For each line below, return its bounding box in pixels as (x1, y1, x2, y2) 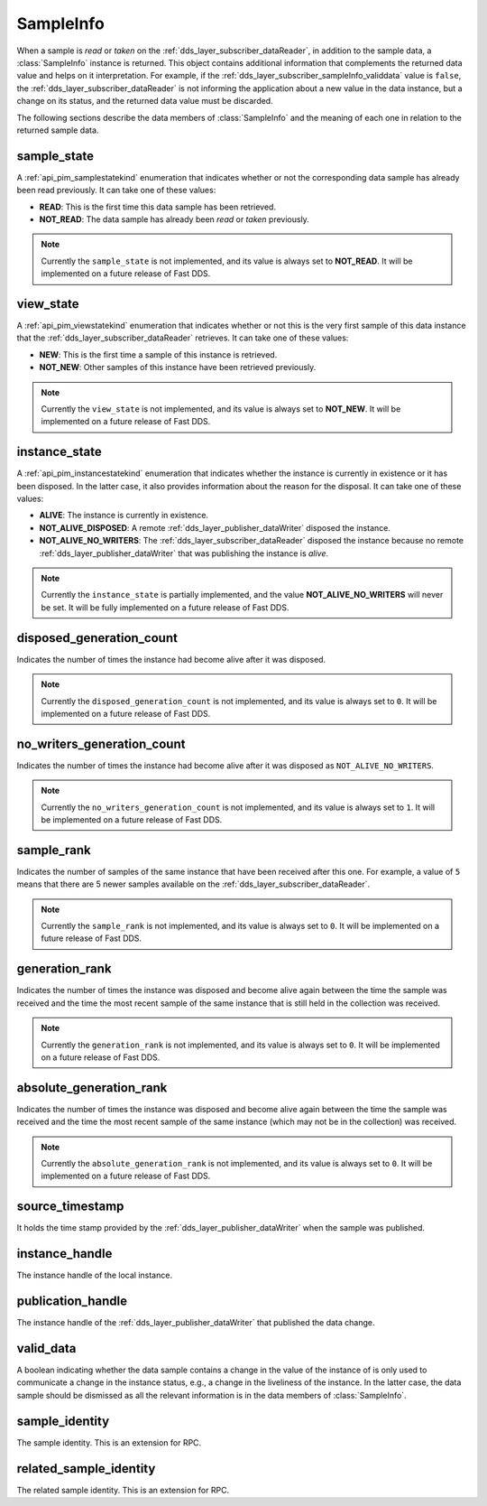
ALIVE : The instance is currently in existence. (39, 510, 209, 521)
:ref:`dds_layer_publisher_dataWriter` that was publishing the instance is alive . (39, 547, 329, 559)
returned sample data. (16, 125, 99, 135)
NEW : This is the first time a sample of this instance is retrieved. (39, 349, 278, 360)
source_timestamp (16, 1199, 124, 1214)
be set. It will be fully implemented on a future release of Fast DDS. (41, 601, 289, 613)
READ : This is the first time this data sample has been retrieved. (39, 201, 277, 212)
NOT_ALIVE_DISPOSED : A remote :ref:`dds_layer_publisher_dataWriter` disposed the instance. (39, 522, 391, 533)
